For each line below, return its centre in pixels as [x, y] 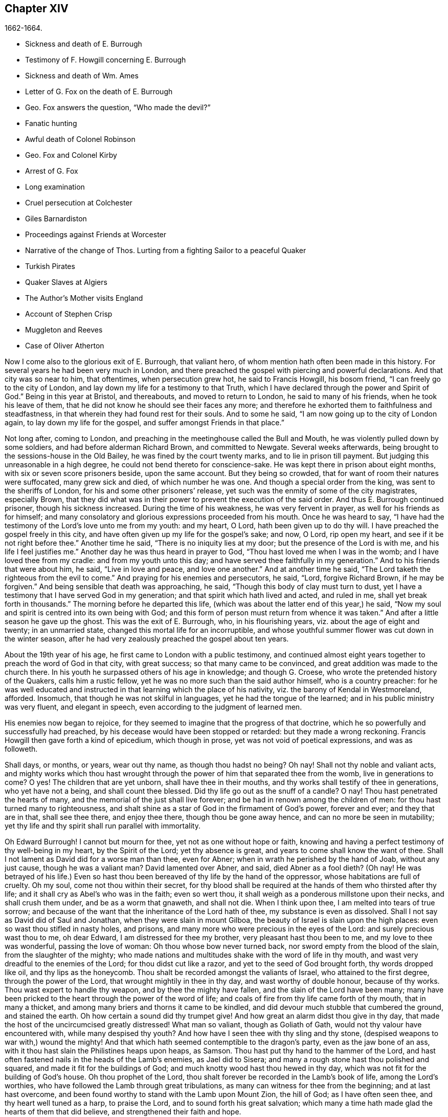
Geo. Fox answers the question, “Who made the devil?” [118, 108]
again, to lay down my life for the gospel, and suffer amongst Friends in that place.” [144, 423]
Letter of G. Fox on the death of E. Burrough [99, 92]
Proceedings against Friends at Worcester [96, 235]
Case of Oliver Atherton [65, 346]
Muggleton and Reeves [64, 330]
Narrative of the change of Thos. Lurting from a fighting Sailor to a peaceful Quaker [166, 251]
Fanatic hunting [51, 123]
